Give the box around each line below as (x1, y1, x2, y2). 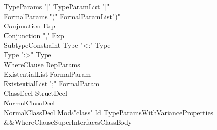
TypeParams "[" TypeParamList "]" (4, 1, 110, 11)
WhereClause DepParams (4, 59, 80, 69)
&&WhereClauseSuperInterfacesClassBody (4, 117, 132, 127)
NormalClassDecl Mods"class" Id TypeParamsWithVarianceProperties (4, 107, 214, 117)
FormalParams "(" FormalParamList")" (4, 11, 120, 21)
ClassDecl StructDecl (4, 88, 67, 98)
